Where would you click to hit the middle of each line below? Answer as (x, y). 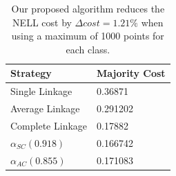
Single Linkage (41, 91)
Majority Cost (131, 73)
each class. (88, 49)
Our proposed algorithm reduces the (88, 8)
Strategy (31, 73)
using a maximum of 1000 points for (88, 36)
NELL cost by (42, 22)
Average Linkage (45, 108)
